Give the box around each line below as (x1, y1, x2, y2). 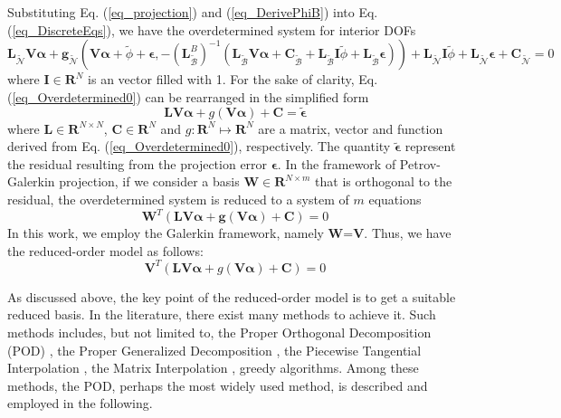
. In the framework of (277, 154, 396, 173)
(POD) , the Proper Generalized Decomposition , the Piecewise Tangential (7, 340, 422, 359)
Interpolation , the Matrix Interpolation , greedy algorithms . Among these (7, 358, 419, 377)
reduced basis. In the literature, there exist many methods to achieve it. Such (7, 305, 436, 324)
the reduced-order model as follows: (7, 241, 204, 260)
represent (404, 137, 456, 156)
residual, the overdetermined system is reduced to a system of (7, 189, 349, 208)
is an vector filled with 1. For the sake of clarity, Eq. (88, 70, 378, 89)
